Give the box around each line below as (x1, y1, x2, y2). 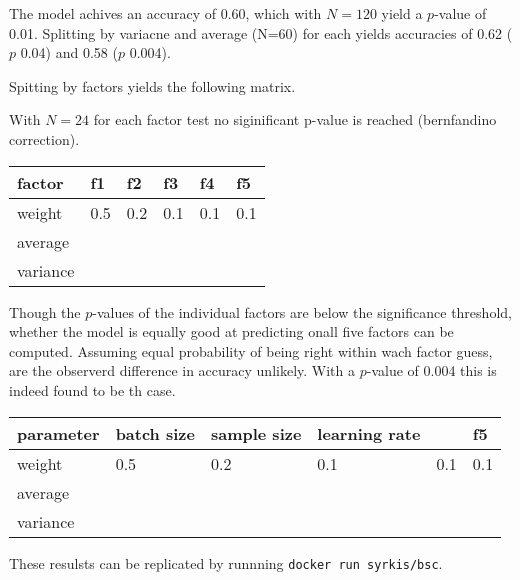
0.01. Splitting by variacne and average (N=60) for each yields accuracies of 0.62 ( (9, 22, 513, 43)
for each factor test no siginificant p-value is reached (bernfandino (93, 109, 497, 130)
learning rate (317, 421, 421, 445)
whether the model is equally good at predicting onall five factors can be (9, 321, 454, 342)
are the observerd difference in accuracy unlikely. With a (9, 360, 355, 381)
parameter (17, 421, 100, 445)
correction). (9, 128, 80, 149)
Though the (9, 301, 81, 322)
